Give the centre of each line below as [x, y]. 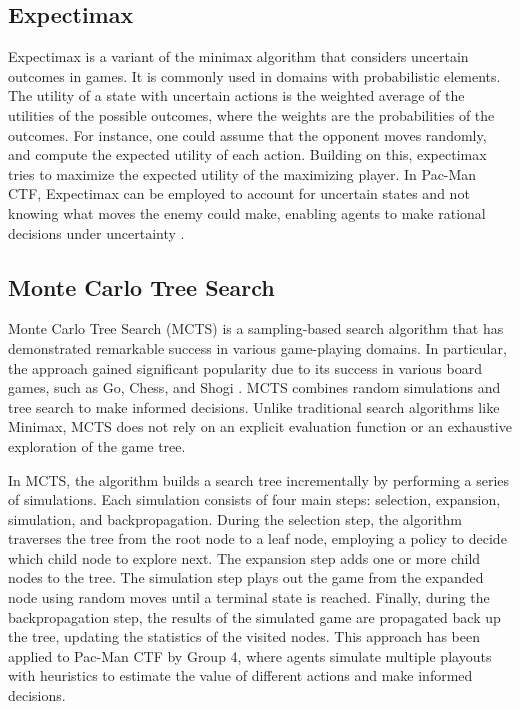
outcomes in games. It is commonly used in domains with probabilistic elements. [254, 75]
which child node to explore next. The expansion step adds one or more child [244, 557]
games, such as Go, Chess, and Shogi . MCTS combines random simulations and [254, 387]
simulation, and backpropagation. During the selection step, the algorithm [235, 518]
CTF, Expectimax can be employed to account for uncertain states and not [239, 193]
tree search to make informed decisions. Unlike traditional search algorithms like [254, 406]
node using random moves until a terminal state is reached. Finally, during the [249, 597]
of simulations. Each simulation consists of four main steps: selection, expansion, [254, 499]
